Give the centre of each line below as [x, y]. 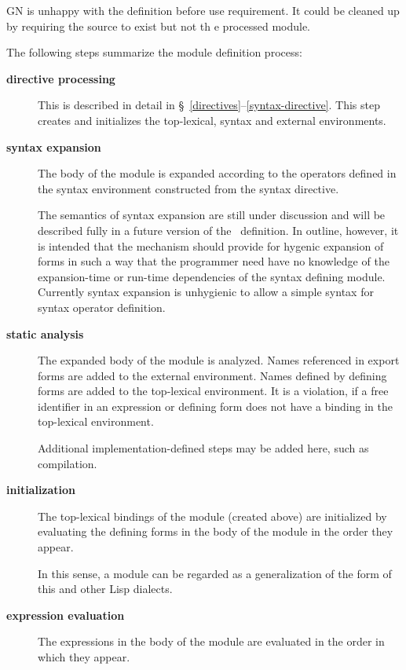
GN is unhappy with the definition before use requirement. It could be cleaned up [203, 10]
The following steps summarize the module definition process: [154, 52]
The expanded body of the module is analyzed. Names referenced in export [219, 360]
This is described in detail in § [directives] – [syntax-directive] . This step [209, 105]
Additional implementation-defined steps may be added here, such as [203, 448]
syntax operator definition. [102, 307]
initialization [41, 490]
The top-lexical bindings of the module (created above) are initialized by [212, 516]
